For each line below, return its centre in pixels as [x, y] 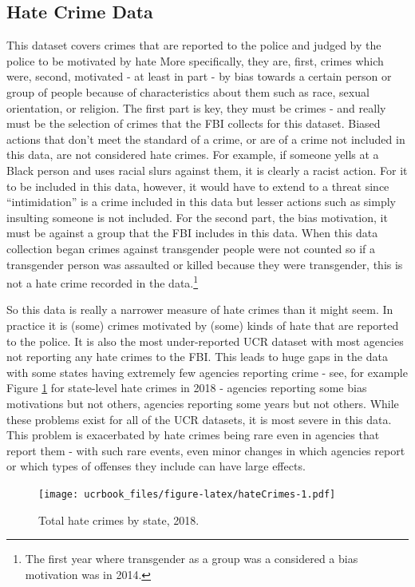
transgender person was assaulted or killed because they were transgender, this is [205, 264]
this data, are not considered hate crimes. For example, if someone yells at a [193, 155]
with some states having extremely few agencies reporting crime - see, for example [207, 372]
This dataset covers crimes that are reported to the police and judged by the [194, 45]
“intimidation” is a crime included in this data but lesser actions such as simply [201, 202]
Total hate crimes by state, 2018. [119, 520]
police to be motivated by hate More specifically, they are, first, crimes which [195, 60]
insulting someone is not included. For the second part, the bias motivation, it [197, 217]
